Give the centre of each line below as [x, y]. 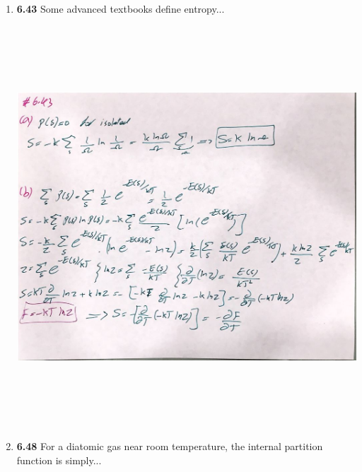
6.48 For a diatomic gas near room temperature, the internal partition [170, 446]
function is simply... [59, 460]
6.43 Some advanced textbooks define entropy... [121, 8]
